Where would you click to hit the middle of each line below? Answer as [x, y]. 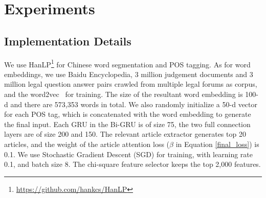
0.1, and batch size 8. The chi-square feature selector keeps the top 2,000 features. [132, 164]
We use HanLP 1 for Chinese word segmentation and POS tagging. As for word [127, 63]
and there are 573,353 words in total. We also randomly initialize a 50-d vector [134, 104]
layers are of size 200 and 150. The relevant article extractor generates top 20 [125, 134]
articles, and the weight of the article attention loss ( [87, 144]
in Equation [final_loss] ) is [217, 144]
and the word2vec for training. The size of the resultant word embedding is [124, 94]
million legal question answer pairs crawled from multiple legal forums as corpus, [131, 84]
